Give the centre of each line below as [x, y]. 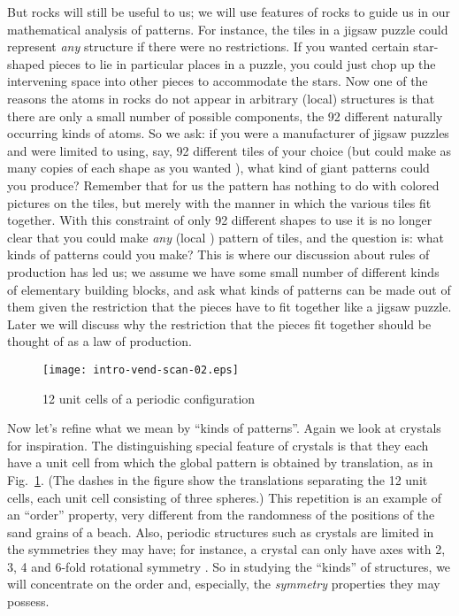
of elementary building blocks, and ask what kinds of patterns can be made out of [229, 289]
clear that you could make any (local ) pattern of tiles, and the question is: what [226, 237]
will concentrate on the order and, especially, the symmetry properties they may [224, 584]
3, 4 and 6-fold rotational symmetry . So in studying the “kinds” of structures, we [229, 566]
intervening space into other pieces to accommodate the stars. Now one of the [218, 81]
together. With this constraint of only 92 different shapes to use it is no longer [220, 220]
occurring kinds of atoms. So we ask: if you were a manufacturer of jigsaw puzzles [228, 133]
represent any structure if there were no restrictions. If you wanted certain [208, 46]
